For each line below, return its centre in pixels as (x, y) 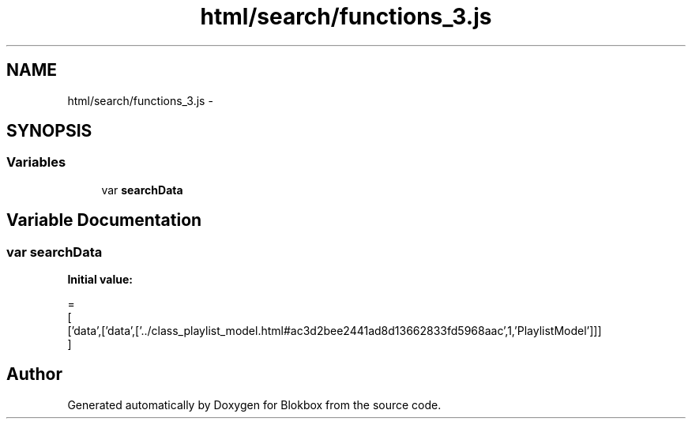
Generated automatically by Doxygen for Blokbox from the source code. (254, 404)
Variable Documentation (104, 220)
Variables (36, 162)
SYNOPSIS (49, 131)
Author (34, 374)
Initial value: (100, 280)
